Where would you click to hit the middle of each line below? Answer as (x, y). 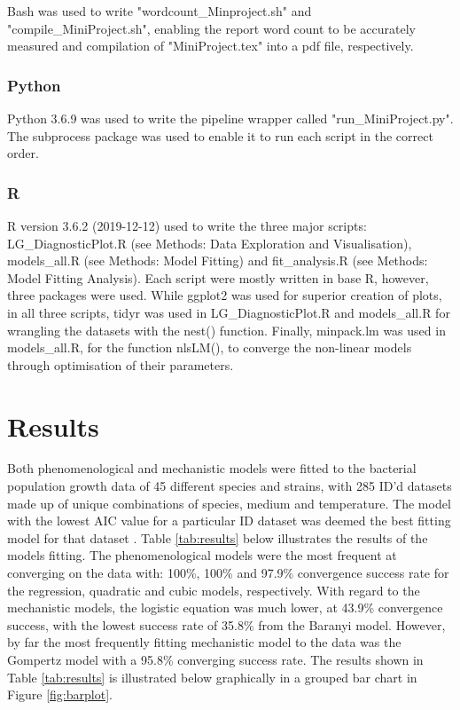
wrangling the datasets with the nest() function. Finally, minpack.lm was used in (226, 330)
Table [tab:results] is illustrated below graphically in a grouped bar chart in (212, 677)
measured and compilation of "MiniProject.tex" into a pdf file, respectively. (211, 46)
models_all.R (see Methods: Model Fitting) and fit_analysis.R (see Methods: (218, 260)
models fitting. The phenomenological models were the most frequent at (202, 555)
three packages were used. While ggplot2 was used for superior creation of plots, (225, 295)
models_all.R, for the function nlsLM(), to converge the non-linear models (210, 347)
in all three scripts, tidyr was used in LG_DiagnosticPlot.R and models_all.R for (229, 312)
